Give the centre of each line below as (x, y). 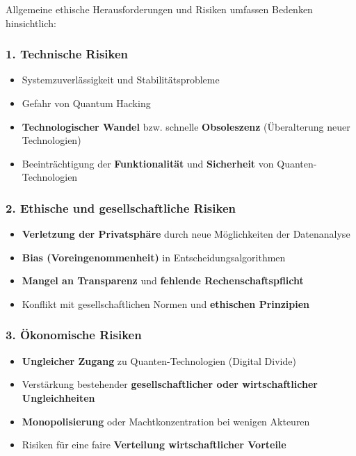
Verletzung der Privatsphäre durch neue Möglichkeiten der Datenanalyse (186, 234)
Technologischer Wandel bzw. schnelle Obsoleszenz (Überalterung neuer (186, 126)
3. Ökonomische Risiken (74, 335)
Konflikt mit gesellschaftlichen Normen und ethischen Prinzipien (166, 303)
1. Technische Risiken (67, 54)
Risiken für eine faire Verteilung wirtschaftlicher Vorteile (154, 445)
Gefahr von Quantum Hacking (86, 103)
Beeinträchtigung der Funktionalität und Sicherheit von (148, 163)
